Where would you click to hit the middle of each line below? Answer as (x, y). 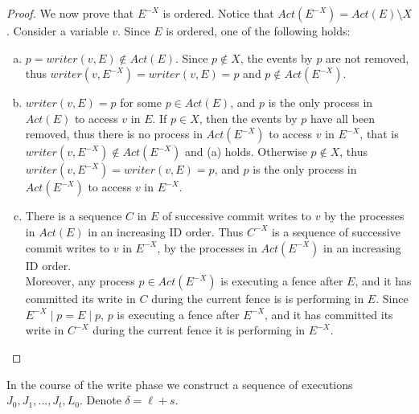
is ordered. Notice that (218, 13)
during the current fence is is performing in (258, 299)
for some (141, 102)
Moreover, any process (80, 281)
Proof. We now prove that (70, 13)
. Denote (100, 400)
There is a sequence (74, 216)
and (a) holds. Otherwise (246, 152)
